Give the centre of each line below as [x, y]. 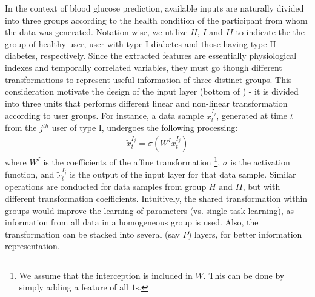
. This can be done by [244, 275]
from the [21, 128]
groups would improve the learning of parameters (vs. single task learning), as [150, 210]
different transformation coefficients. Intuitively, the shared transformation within [156, 198]
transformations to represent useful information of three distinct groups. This [148, 79]
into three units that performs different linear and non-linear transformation [146, 103]
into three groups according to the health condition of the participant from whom [156, 20]
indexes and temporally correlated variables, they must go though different [144, 67]
